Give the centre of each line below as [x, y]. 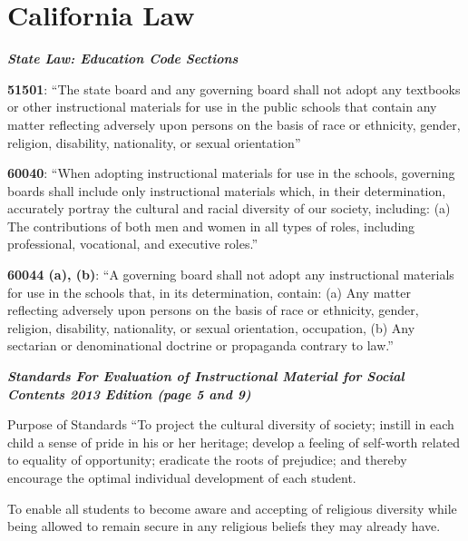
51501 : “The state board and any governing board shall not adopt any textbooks [234, 89]
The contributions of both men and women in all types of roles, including [211, 226]
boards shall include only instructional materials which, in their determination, [227, 190]
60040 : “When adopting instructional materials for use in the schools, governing [231, 173]
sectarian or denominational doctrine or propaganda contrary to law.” [200, 345]
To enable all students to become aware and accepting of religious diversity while [232, 508]
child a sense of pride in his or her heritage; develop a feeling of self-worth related [234, 442]
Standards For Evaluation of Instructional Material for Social [206, 376]
